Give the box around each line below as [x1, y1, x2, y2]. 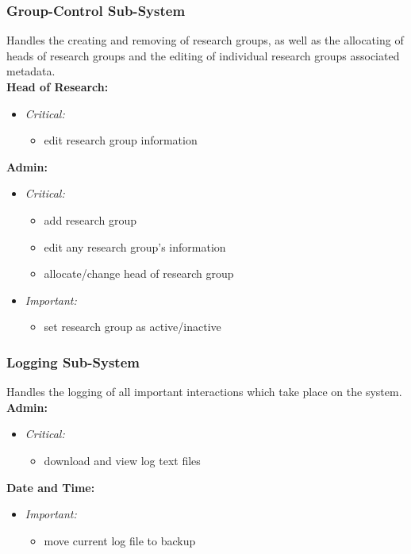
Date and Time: [6, 479, 95, 495]
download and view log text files [44, 452, 201, 468]
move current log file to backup [44, 532, 196, 548]
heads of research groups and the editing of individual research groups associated [6, 47, 400, 63]
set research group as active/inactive [44, 318, 221, 335]
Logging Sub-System [6, 352, 140, 371]
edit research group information [44, 132, 198, 148]
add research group [44, 211, 137, 228]
